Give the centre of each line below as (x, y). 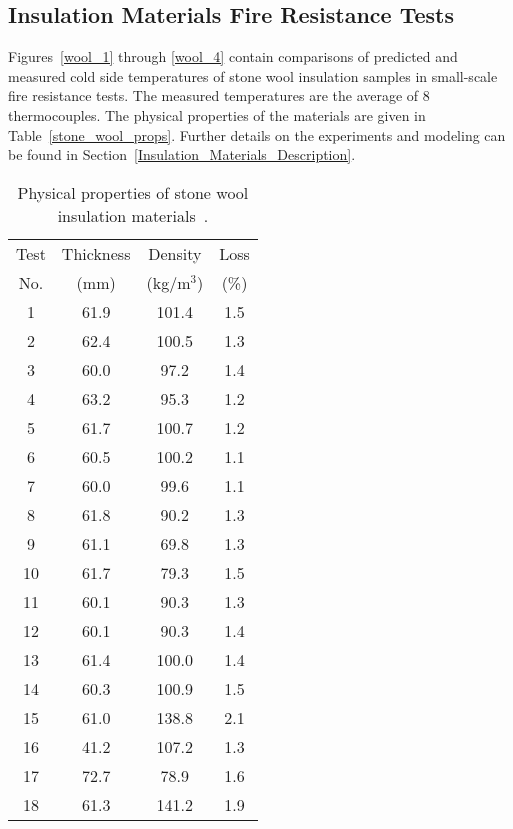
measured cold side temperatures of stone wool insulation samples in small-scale (253, 75)
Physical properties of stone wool (133, 192)
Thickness (96, 253)
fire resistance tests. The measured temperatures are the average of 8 (219, 95)
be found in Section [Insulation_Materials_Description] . (182, 154)
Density (175, 253)
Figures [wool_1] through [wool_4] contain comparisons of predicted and (233, 56)
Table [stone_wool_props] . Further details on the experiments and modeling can (257, 134)
